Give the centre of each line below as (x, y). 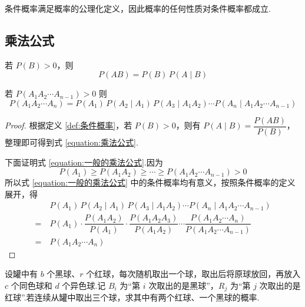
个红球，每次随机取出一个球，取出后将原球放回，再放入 (193, 274)
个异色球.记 (84, 285)
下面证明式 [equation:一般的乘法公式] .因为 (84, 162)
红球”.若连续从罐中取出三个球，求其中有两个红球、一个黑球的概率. (132, 297)
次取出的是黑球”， (183, 285)
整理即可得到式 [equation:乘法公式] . (72, 142)
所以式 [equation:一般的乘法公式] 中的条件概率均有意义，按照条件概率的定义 (150, 182)
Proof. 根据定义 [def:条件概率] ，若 (69, 125)
